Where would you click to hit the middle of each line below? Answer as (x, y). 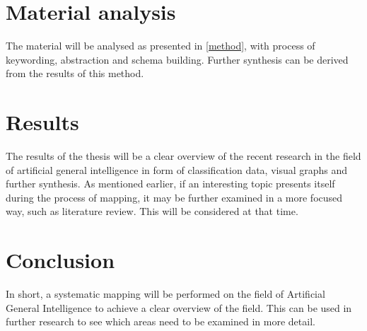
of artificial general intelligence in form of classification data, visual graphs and (177, 169)
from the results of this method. (75, 73)
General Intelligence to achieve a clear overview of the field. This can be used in (179, 307)
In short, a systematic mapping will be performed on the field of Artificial (165, 294)
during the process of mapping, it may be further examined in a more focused (174, 197)
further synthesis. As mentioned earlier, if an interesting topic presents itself (170, 184)
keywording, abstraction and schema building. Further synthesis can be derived (177, 59)
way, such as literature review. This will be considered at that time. (152, 211)
